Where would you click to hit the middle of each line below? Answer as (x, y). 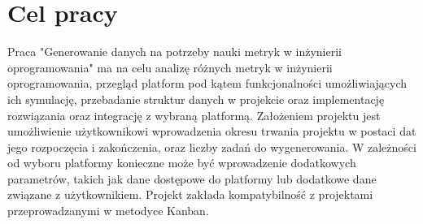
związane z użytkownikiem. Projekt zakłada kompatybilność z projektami (190, 194)
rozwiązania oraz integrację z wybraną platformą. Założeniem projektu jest (194, 115)
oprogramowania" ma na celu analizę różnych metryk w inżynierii (170, 67)
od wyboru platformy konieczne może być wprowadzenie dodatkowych (182, 163)
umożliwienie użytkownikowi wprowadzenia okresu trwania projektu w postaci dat (212, 131)
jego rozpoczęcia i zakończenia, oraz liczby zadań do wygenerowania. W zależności (212, 146)
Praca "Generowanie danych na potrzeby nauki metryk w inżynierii (174, 52)
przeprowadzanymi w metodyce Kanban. (108, 211)
